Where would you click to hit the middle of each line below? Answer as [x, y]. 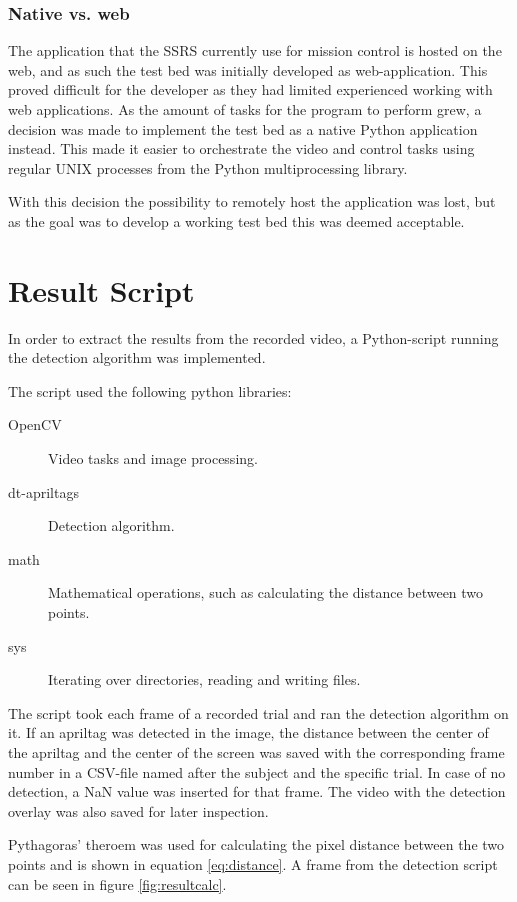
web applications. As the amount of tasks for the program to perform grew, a [245, 109]
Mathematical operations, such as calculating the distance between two [266, 592]
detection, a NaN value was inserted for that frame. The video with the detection [257, 791]
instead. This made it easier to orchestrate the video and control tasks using [241, 148]
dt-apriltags [43, 491]
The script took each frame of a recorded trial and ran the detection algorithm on [258, 712]
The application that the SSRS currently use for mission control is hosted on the [255, 50]
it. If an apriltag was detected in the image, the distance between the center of [248, 732]
